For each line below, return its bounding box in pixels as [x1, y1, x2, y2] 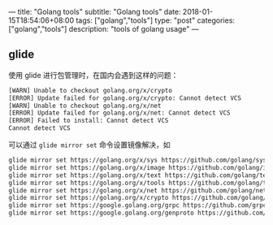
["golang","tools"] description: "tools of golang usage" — [8, 24, 199, 33]
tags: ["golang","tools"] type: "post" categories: [76, 15, 236, 25]
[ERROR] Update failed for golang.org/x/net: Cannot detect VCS [8, 109, 231, 117]
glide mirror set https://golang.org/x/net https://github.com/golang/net [8, 186, 267, 194]
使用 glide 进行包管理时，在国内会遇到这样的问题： [8, 70, 179, 80]
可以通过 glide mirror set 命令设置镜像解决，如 [8, 140, 171, 149]
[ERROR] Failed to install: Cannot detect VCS [8, 117, 169, 125]
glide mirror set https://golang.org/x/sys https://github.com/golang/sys [8, 156, 267, 165]
